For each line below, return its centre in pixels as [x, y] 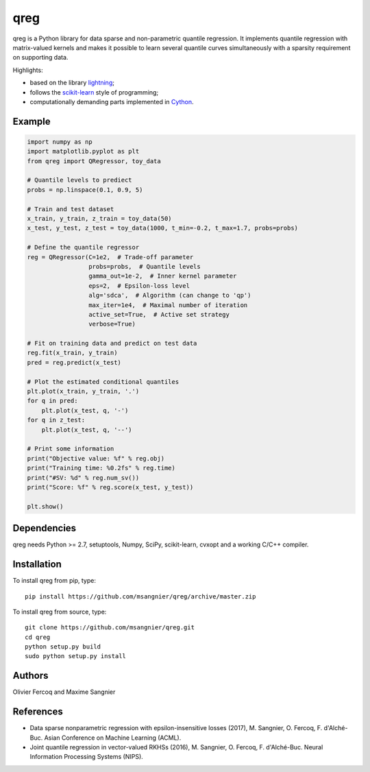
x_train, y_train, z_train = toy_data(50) [99, 219]
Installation [37, 565]
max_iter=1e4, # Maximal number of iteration [168, 305]
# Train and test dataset [71, 209]
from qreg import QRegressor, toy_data [94, 161]
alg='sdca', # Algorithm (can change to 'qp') [170, 295]
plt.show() [45, 506]
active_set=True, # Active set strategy [159, 314]
